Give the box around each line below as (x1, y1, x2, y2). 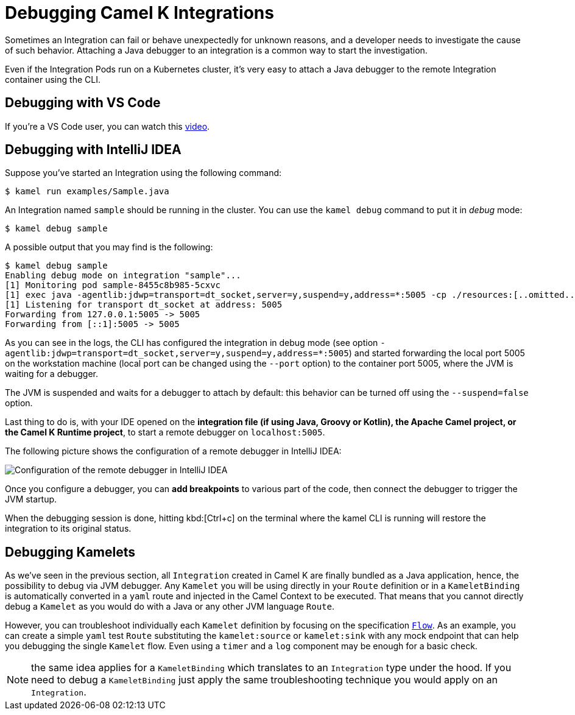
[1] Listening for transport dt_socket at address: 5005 (5, 300, 283, 310)
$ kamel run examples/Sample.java (5, 186, 169, 197)
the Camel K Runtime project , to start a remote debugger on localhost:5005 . (5, 427, 325, 438)
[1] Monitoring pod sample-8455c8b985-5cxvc (5, 280, 221, 291)
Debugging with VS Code (5, 95, 161, 111)
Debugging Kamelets (5, 544, 135, 560)
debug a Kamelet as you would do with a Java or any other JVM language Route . (5, 601, 334, 612)
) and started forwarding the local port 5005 (348, 348, 525, 359)
